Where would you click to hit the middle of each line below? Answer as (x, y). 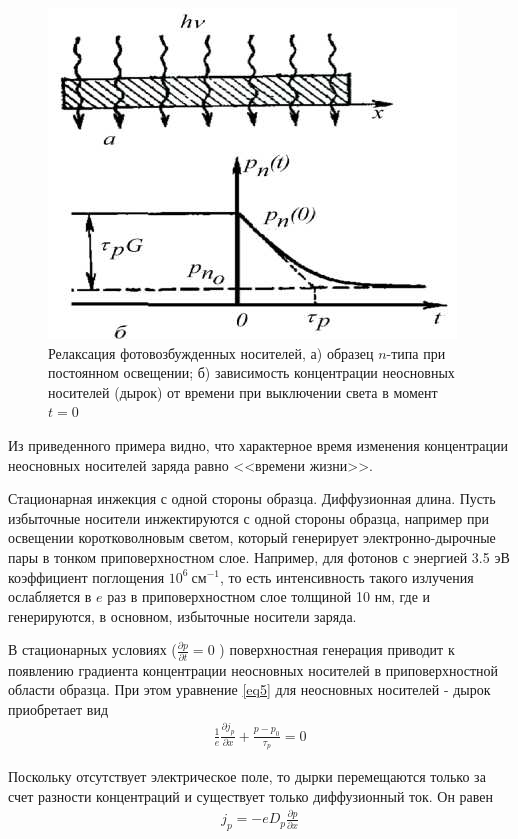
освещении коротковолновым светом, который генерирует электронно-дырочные (252, 537)
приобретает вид (58, 708)
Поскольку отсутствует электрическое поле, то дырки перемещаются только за (247, 775)
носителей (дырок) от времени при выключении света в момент (243, 391)
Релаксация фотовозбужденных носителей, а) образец (211, 352)
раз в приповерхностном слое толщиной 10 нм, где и (269, 596)
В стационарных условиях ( (92, 649)
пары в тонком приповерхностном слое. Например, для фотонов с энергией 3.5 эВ (259, 556)
